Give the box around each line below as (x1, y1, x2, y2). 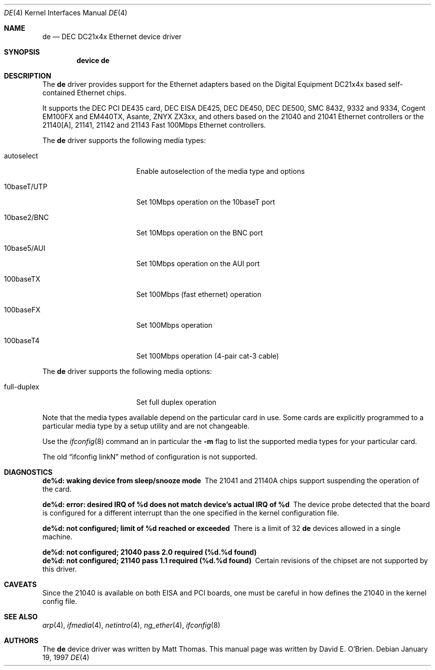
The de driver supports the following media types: (42, 136, 206, 145)
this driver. (42, 565, 77, 573)
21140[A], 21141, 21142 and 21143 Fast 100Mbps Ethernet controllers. (42, 121, 266, 129)
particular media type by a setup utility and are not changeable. (42, 422, 250, 430)
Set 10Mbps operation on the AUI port (136, 259, 260, 268)
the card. (42, 485, 72, 493)
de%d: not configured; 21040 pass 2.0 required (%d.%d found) (42, 548, 257, 556)
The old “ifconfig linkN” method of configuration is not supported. (42, 452, 257, 461)
